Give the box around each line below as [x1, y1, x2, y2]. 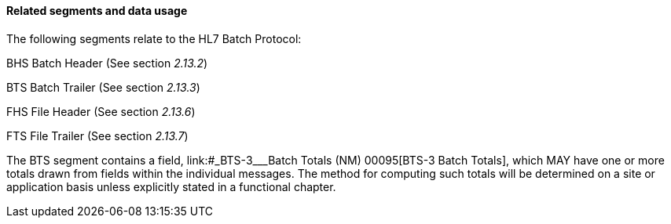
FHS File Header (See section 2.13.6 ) [6, 104, 196, 118]
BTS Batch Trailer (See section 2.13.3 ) [6, 80, 200, 94]
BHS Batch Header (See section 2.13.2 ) [6, 56, 208, 70]
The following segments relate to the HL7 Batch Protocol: [6, 31, 302, 45]
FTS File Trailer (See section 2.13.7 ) [6, 128, 189, 143]
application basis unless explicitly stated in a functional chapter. [6, 179, 336, 193]
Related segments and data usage [6, 4, 188, 17]
